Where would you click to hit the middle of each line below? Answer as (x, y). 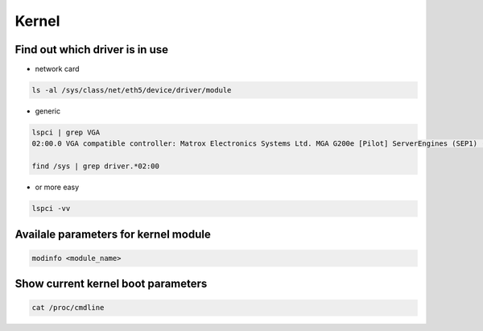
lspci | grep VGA (66, 132)
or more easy (57, 187)
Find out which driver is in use (92, 50)
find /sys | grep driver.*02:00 (96, 166)
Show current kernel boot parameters (111, 284)
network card (57, 69)
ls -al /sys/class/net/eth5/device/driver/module (132, 90)
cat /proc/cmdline (68, 308)
